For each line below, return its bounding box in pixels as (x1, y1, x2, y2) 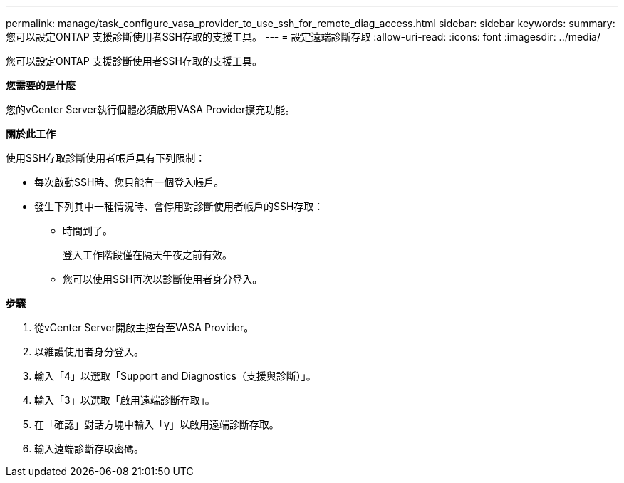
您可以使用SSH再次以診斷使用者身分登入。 (63, 273, 263, 285)
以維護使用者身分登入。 (34, 346, 144, 358)
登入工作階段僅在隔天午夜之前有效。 (63, 249, 232, 261)
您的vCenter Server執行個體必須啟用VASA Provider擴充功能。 (6, 103, 296, 115)
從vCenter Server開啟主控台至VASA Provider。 (34, 321, 254, 333)
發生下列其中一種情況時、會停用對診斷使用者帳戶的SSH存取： (34, 200, 324, 212)
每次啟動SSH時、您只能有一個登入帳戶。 (34, 176, 224, 188)
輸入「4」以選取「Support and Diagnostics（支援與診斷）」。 (34, 370, 316, 382)
